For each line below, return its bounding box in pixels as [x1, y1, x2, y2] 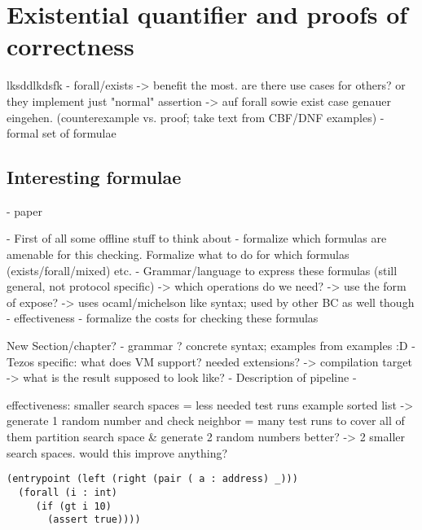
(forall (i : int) [18, 486, 118, 498]
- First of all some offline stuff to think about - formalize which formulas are [7, 230, 387, 247]
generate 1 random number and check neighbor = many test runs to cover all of [7, 412, 405, 429]
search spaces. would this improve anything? [7, 444, 228, 461]
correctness [7, 29, 134, 63]
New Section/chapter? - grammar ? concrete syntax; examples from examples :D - [7, 337, 415, 354]
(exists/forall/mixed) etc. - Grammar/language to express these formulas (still [7, 261, 398, 278]
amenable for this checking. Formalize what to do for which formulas [7, 246, 349, 263]
